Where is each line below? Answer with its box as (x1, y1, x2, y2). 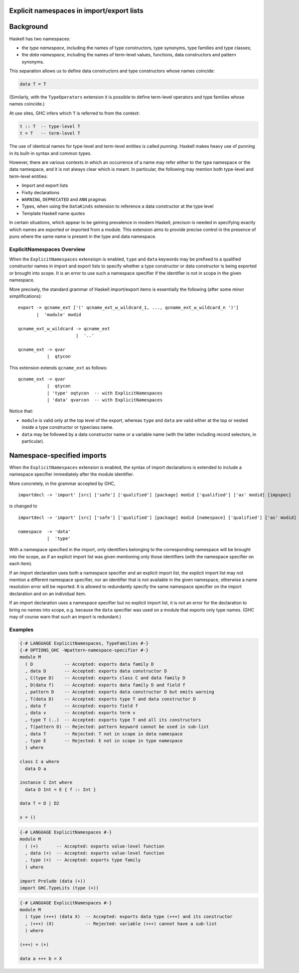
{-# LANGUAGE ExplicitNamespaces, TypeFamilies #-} (19, 640, 149, 646)
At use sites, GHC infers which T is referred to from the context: (9, 110, 140, 116)
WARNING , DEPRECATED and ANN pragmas (21, 196, 107, 202)
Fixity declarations (21, 189, 60, 195)
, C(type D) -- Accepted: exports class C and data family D (25, 675, 185, 681)
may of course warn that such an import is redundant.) (9, 613, 122, 619)
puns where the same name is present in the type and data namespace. (9, 233, 156, 239)
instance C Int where (19, 780, 73, 785)
